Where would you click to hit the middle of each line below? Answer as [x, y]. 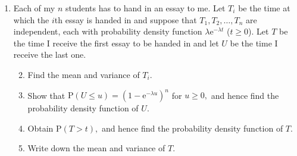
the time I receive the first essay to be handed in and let [116, 43]
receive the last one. [50, 54]
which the [31, 19]
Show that [46, 95]
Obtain [40, 128]
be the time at [264, 8]
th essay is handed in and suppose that [126, 19]
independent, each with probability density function [108, 31]
